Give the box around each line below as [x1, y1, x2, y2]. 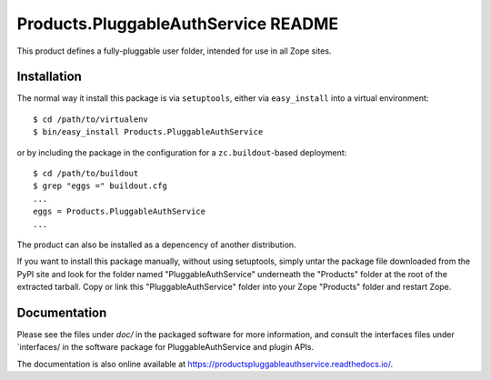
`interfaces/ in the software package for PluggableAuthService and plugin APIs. [16, 342, 315, 353]
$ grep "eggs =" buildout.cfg [33, 181, 168, 191]
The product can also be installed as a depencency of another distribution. [16, 239, 296, 250]
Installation [16, 69, 82, 85]
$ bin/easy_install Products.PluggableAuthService [33, 127, 264, 137]
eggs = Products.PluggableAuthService [33, 206, 206, 217]
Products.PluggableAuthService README [16, 14, 339, 34]
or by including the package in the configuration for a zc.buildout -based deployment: [16, 146, 347, 158]
